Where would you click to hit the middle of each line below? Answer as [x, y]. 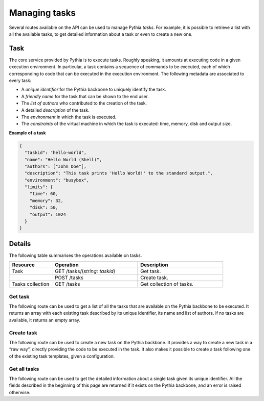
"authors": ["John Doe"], [55, 166]
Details [20, 243]
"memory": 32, [46, 200]
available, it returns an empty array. [45, 320]
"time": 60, [44, 194]
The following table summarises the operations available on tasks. [76, 255]
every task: [20, 80]
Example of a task [27, 133]
